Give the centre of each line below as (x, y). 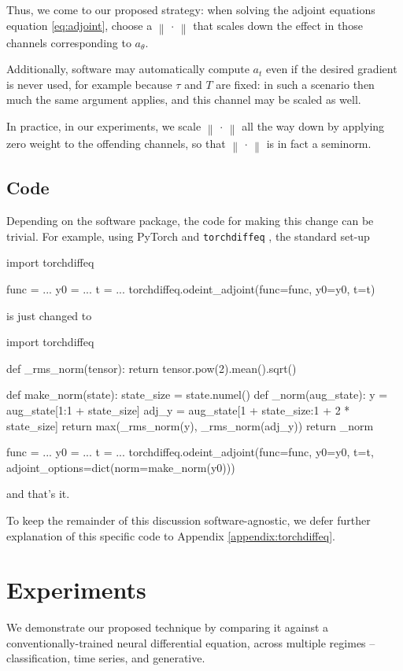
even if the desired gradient (331, 69)
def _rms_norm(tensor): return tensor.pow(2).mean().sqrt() (152, 368)
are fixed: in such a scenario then (295, 84)
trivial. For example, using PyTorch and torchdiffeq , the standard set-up (188, 236)
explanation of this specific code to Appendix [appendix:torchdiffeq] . (171, 535)
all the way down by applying (313, 125)
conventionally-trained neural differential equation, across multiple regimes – (191, 642)
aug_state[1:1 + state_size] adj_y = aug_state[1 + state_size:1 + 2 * (178, 409)
